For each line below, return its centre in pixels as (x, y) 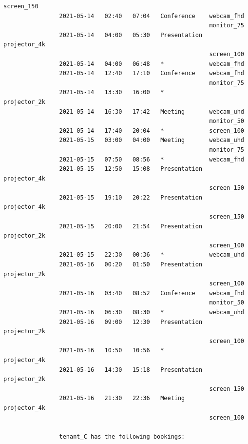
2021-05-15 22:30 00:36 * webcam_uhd (152, 255)
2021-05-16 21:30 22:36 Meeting (122, 398)
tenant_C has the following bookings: (122, 436)
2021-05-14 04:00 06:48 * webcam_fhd (152, 64)
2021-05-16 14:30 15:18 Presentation (131, 370)
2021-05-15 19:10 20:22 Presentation (131, 197)
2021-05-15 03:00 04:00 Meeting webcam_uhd (152, 140)
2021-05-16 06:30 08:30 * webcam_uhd (152, 312)
